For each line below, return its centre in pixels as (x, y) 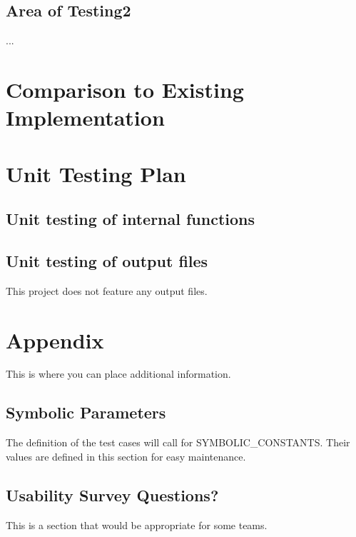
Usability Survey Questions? (112, 495)
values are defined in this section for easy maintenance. (126, 456)
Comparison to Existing (125, 89)
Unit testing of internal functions (131, 219)
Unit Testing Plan (96, 173)
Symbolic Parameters (86, 412)
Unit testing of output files (107, 260)
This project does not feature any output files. (107, 290)
